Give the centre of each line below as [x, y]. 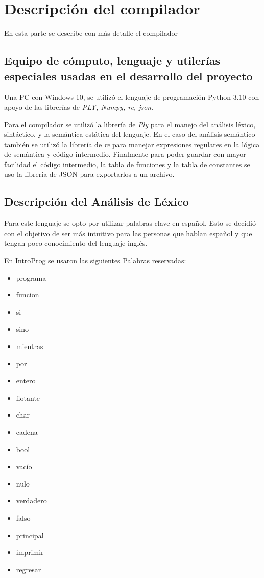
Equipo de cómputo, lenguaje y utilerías [112, 61]
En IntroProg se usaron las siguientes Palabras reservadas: [95, 260]
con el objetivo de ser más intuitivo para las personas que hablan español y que [128, 233]
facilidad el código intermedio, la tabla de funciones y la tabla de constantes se [127, 164]
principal [30, 535]
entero [26, 380]
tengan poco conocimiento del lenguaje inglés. [76, 243]
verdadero [31, 501]
